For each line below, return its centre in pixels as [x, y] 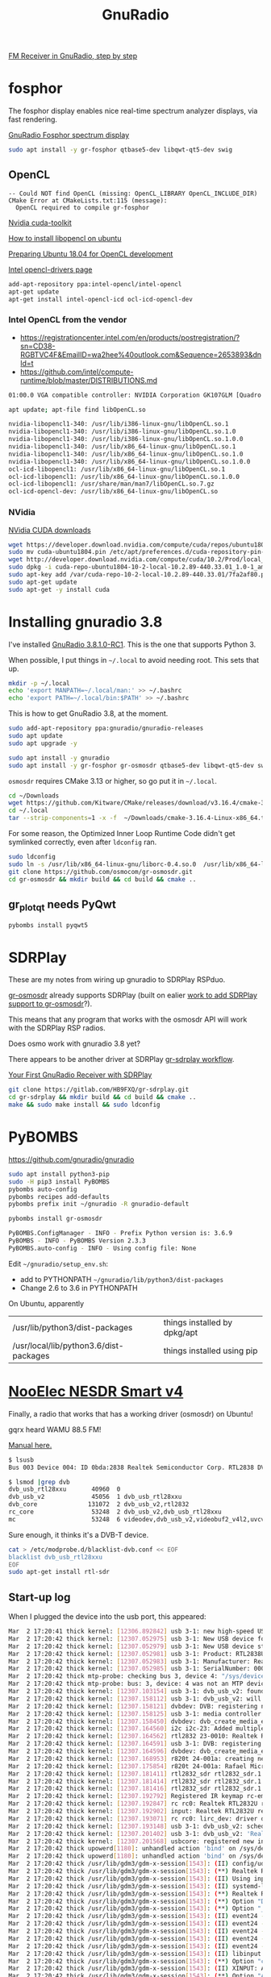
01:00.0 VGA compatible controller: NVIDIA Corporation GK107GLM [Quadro [135, 395]
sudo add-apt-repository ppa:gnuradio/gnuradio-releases [106, 728]
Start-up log [40, 1597]
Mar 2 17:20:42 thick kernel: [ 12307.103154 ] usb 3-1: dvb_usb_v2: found [137, 1692]
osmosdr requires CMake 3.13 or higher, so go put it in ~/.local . [113, 780]
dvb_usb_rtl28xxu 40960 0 [65, 1489]
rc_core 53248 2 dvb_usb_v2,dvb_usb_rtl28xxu [115, 1512]
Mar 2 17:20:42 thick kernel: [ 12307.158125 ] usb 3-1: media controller [135, 1714]
